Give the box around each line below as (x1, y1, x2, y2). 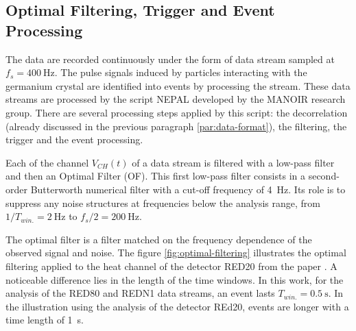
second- (308, 169, 340, 183)
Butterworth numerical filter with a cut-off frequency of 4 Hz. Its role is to (30, 182, 346, 196)
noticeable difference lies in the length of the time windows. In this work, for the (5, 272, 344, 286)
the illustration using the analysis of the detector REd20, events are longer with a (5, 299, 349, 313)
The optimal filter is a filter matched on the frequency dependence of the (5, 232, 312, 246)
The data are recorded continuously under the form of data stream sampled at (5, 51, 335, 66)
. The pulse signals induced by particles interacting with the (54, 65, 307, 79)
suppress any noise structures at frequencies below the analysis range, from (5, 195, 321, 210)
